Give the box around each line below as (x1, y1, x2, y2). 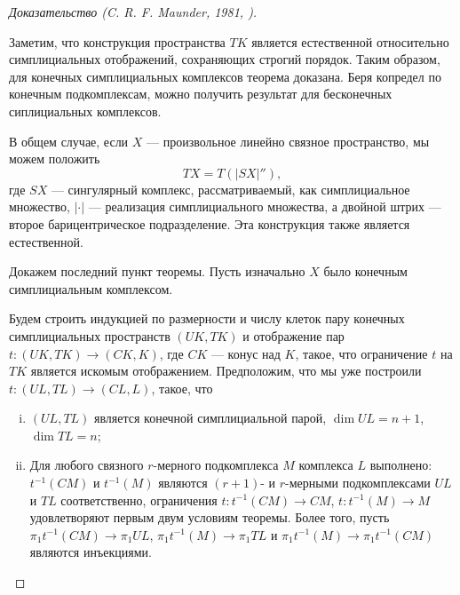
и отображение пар (242, 326, 345, 345)
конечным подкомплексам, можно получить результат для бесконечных (9, 84, 393, 103)
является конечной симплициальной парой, (94, 409, 327, 427)
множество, (9, 197, 70, 216)
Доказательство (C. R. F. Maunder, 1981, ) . (9, 3, 258, 20)
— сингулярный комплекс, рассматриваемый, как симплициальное (51, 179, 410, 198)
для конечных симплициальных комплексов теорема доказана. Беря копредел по (9, 67, 441, 85)
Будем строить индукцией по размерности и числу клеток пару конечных (9, 309, 405, 328)
